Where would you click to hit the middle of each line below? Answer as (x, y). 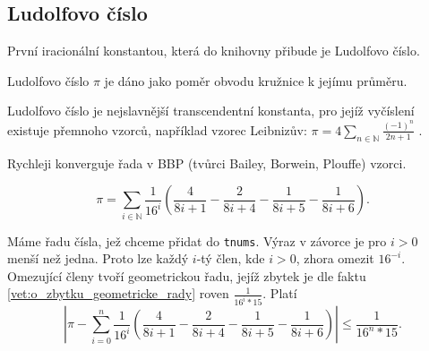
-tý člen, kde (231, 258)
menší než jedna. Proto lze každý (98, 258)
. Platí (280, 293)
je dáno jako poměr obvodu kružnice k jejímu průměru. (256, 80)
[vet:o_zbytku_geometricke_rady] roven (118, 293)
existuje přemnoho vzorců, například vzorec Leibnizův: (157, 129)
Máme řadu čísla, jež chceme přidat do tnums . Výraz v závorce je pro (197, 240)
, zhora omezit (335, 258)
